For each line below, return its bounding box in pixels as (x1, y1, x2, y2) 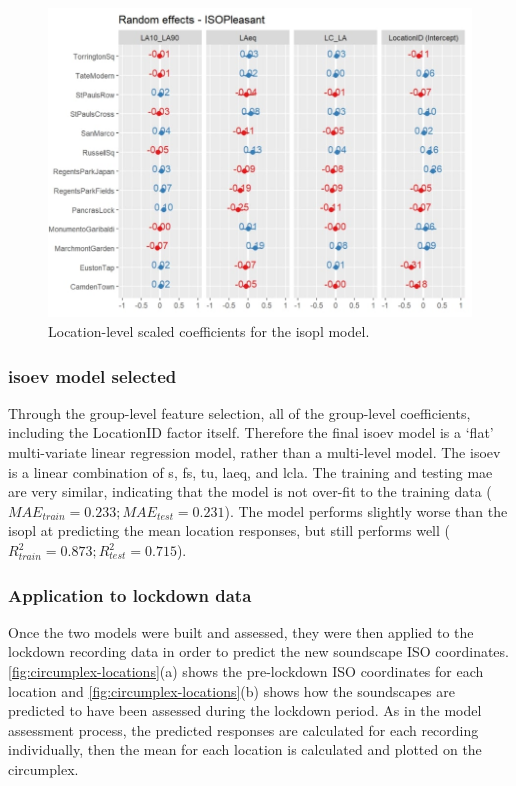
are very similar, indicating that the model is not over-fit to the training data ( (8, 481, 492, 502)
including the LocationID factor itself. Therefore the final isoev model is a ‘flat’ (8, 422, 494, 443)
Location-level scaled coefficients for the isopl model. (48, 321, 370, 342)
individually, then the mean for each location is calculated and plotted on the (8, 739, 482, 760)
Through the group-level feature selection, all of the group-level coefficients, (8, 402, 471, 423)
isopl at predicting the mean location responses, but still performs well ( (8, 520, 451, 541)
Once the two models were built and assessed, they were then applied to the (8, 621, 474, 642)
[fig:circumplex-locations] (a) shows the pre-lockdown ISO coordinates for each (8, 661, 484, 682)
